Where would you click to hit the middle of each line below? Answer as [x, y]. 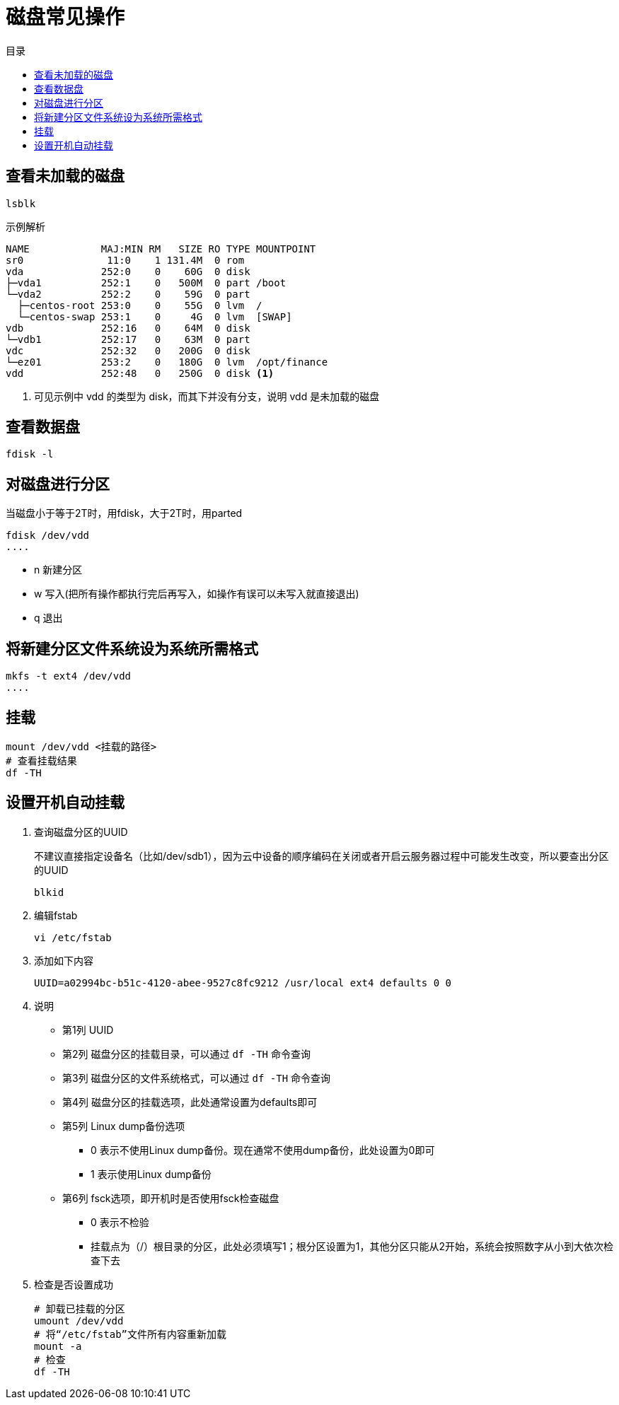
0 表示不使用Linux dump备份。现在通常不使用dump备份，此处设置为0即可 [263, 1150]
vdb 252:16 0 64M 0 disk [128, 328]
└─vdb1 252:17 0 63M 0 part [128, 339]
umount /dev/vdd [79, 1321]
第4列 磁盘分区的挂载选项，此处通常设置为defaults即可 [190, 1102]
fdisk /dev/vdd [48, 536]
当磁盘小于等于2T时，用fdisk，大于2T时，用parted [124, 513]
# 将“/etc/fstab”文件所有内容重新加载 [131, 1334]
